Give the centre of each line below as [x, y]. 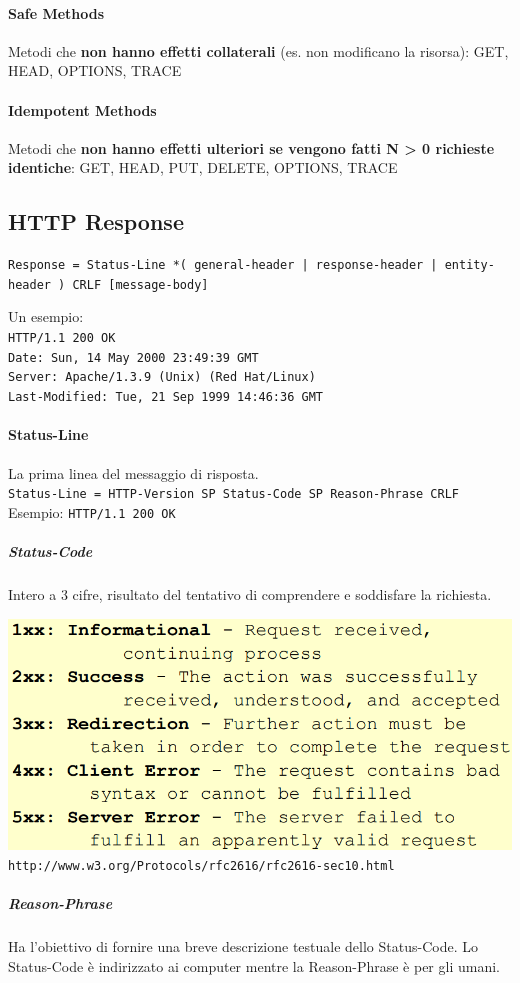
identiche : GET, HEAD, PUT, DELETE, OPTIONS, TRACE [203, 167]
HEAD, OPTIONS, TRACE [95, 70]
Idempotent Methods [82, 109]
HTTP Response [96, 221]
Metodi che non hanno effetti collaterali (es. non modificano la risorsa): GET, [258, 50]
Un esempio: [46, 316]
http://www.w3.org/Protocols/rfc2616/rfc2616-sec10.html [201, 865]
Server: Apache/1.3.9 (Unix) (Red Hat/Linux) [162, 377]
